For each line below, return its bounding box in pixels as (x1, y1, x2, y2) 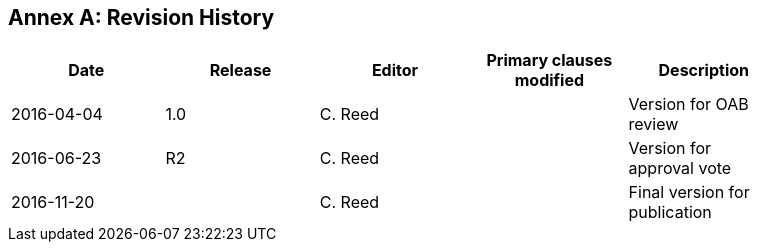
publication (628, 202, 712, 223)
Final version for (628, 182, 750, 203)
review (628, 114, 679, 135)
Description (658, 60, 749, 81)
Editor (371, 60, 419, 81)
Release (209, 60, 272, 81)
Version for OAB (628, 94, 749, 115)
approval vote (628, 158, 732, 179)
